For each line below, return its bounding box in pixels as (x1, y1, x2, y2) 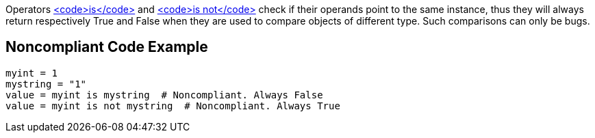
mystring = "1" (5, 78, 87, 89)
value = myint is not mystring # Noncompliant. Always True (5, 100, 340, 111)
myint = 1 (5, 67, 58, 79)
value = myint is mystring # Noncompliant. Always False (5, 89, 323, 100)
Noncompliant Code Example (5, 38, 208, 56)
